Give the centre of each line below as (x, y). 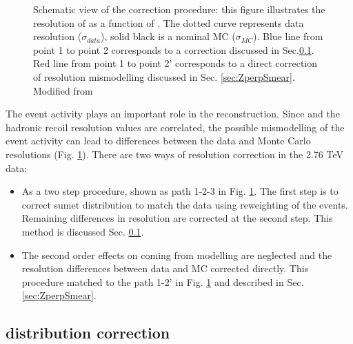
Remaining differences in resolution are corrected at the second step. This (177, 218)
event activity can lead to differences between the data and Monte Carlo (158, 141)
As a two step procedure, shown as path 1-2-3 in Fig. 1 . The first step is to (180, 191)
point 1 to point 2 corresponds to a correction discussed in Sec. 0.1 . (174, 49)
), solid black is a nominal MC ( (168, 36)
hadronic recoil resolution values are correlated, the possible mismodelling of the (175, 127)
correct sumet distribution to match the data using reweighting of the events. (185, 204)
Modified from (63, 90)
